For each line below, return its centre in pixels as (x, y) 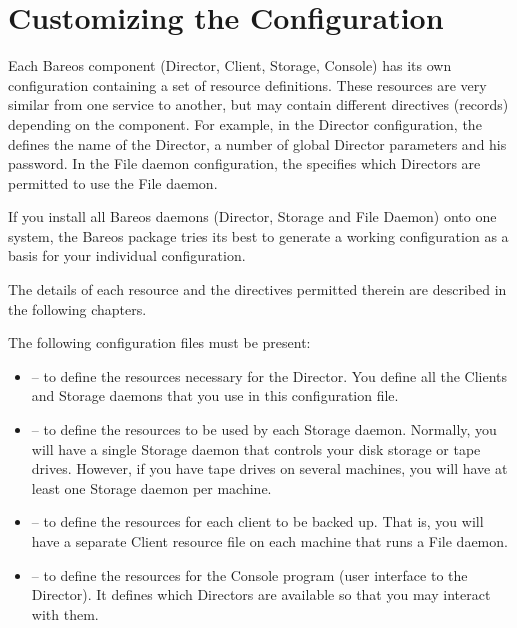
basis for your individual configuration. (127, 255)
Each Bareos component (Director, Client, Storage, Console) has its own (230, 65)
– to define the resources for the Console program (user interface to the (249, 574)
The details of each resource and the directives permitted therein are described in (257, 289)
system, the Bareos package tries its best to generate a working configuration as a (258, 235)
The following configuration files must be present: (159, 342)
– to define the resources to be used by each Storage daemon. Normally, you (264, 429)
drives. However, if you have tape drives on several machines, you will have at (269, 468)
